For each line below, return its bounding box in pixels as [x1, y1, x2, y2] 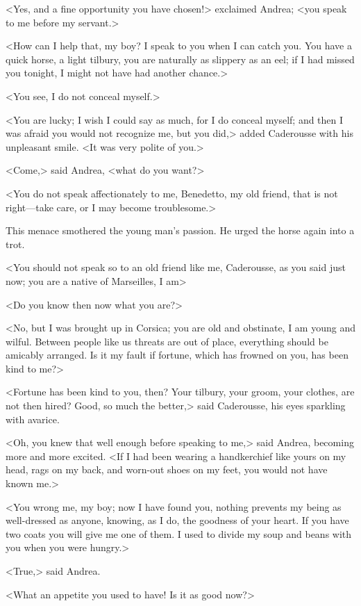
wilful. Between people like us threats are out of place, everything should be [6, 334, 328, 348]
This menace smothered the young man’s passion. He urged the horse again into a [6, 223, 355, 238]
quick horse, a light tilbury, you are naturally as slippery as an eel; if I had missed [6, 51, 355, 66]
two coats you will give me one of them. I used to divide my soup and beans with [6, 526, 352, 541]
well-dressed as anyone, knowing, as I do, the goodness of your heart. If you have [6, 513, 349, 527]
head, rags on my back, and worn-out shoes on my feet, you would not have [6, 462, 328, 477]
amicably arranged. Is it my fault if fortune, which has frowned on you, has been [6, 347, 349, 362]
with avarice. [6, 411, 60, 426]
